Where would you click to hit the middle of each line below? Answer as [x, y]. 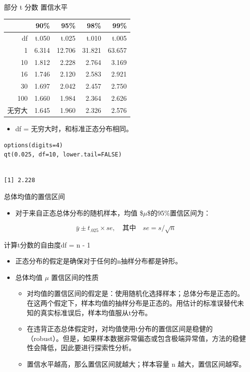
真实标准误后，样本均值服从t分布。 [96, 312]
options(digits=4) [33, 145]
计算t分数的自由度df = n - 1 [47, 244]
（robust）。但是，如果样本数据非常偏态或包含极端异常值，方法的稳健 [136, 338]
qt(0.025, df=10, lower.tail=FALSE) [63, 155]
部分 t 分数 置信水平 [36, 7]
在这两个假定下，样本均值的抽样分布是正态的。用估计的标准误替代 [132, 303]
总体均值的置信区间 [34, 196]
